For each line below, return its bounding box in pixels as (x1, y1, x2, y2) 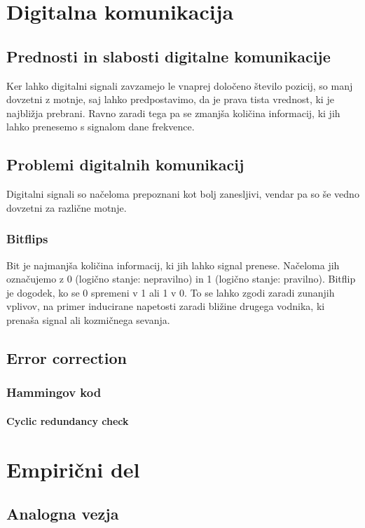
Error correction (6, 346, 127, 368)
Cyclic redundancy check (6, 413, 129, 428)
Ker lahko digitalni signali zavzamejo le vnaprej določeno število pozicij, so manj (6, 78, 353, 93)
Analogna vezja (6, 503, 119, 524)
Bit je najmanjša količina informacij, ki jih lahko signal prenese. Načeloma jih (6, 257, 340, 272)
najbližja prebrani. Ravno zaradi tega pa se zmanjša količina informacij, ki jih (6, 105, 340, 120)
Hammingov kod (6, 384, 102, 401)
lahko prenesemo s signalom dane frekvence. (6, 119, 195, 134)
